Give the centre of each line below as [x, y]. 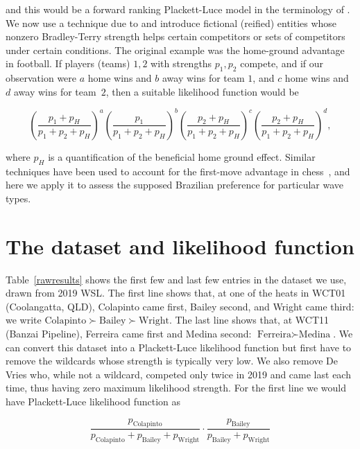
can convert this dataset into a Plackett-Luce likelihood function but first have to [179, 347]
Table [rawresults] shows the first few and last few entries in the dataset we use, [176, 279]
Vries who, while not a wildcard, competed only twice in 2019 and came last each [178, 374]
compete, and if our [282, 63]
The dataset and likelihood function [180, 246]
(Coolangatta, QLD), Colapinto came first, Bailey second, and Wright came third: [180, 306]
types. [18, 198]
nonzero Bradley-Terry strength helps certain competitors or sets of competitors [175, 36]
